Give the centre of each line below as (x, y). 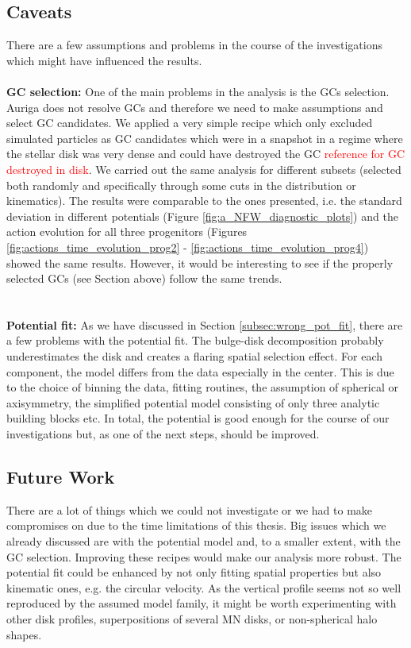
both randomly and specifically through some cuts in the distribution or (181, 185)
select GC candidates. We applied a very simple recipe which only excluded (190, 123)
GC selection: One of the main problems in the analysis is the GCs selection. (198, 91)
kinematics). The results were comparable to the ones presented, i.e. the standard (204, 201)
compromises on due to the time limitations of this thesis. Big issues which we (196, 525)
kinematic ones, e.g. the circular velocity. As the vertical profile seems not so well (204, 587)
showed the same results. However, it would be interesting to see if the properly (200, 262)
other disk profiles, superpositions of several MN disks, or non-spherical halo (192, 619)
